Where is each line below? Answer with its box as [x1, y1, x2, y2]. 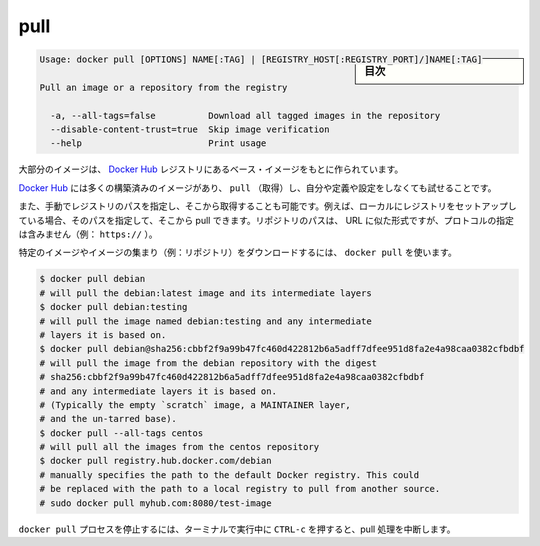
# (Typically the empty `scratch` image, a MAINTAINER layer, [39, 399, 351, 410]
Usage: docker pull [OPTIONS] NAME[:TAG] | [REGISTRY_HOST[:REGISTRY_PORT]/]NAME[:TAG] [39, 54, 483, 65]
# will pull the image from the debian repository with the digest [39, 357, 378, 369]
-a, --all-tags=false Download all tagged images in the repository [50, 110, 441, 121]
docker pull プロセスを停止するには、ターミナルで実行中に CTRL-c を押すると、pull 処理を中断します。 [18, 523, 456, 535]
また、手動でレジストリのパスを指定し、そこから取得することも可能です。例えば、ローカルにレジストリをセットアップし [18, 200, 517, 212]
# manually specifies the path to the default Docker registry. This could [39, 469, 420, 480]
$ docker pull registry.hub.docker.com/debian [39, 455, 272, 467]
